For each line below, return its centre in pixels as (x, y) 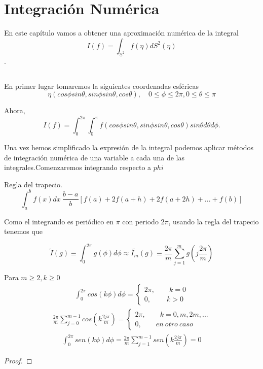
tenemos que (23, 231)
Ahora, (15, 110)
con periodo (140, 221)
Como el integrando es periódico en (59, 221)
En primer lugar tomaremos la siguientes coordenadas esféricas (101, 86)
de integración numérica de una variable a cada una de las (95, 157)
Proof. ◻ (18, 361)
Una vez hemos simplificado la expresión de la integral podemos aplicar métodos (129, 147)
